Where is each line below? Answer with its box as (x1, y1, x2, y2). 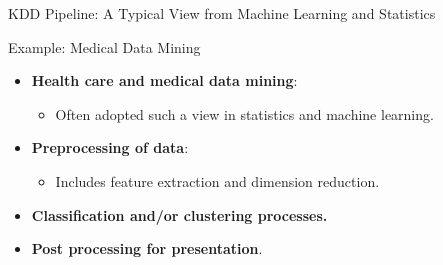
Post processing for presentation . (31, 238, 263, 259)
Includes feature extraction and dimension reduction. (55, 170, 380, 191)
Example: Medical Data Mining (8, 36, 201, 57)
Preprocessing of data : (31, 137, 189, 158)
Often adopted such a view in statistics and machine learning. (55, 103, 434, 124)
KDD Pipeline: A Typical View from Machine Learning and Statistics (8, 3, 436, 23)
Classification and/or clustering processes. (31, 204, 328, 225)
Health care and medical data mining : (31, 70, 298, 91)
